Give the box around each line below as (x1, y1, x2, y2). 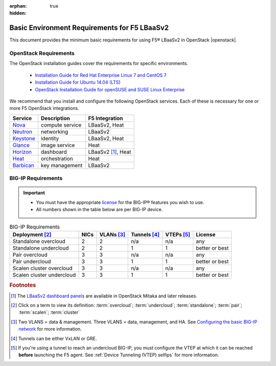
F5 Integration (88, 114, 123, 121)
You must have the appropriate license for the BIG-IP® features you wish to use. (36, 199, 204, 205)
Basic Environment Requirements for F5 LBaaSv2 (9, 24, 169, 32)
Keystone (12, 135, 35, 142)
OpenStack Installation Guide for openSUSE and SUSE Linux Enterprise (35, 86, 185, 92)
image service (41, 141, 75, 149)
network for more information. (18, 326, 82, 332)
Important (23, 190, 45, 196)
